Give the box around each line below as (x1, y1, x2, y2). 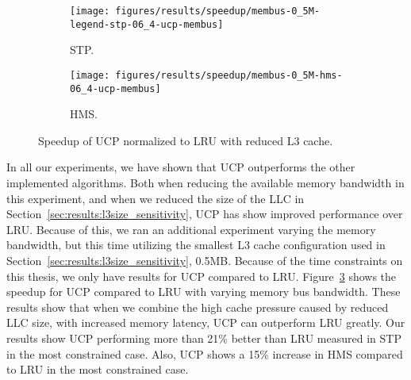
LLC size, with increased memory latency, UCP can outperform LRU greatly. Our (6, 314, 405, 331)
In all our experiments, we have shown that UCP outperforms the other (6, 159, 355, 175)
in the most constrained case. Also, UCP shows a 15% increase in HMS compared (6, 345, 403, 362)
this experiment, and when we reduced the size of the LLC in (6, 190, 305, 206)
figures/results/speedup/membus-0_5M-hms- (115, 69, 343, 81)
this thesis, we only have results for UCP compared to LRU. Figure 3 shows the (6, 267, 397, 284)
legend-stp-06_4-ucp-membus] (70, 18, 224, 30)
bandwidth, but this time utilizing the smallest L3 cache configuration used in (6, 236, 386, 253)
